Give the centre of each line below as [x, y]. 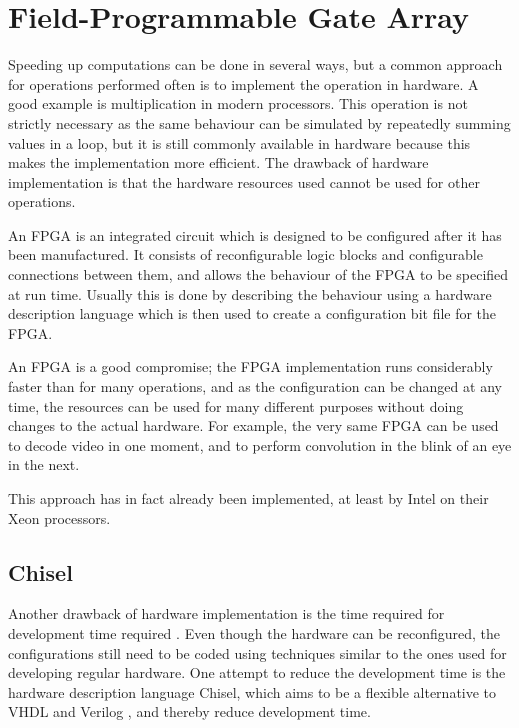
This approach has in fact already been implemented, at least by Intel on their [248, 498]
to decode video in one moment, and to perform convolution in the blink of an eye [260, 444]
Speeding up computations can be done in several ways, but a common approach [255, 64]
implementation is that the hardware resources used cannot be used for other [244, 181]
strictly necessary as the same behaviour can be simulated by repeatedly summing [259, 122]
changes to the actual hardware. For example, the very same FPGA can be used [253, 425]
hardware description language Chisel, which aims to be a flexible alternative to [252, 691]
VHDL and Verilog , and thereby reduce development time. [189, 711]
